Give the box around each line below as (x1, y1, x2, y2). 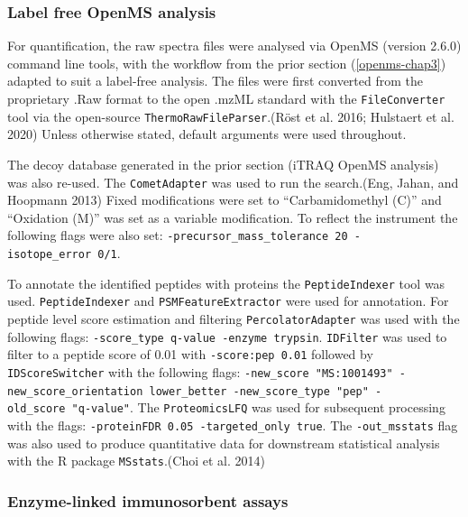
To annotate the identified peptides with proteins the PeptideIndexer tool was (7, 273, 445, 292)
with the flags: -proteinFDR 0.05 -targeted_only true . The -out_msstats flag (7, 415, 458, 434)
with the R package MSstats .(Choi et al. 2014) (7, 451, 265, 470)
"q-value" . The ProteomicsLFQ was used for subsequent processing (71, 398, 445, 417)
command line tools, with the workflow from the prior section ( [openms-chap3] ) (7, 53, 446, 72)
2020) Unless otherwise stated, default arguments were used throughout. (7, 125, 407, 143)
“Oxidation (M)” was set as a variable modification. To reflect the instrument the (7, 208, 458, 226)
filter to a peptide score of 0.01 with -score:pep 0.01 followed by (7, 345, 373, 364)
